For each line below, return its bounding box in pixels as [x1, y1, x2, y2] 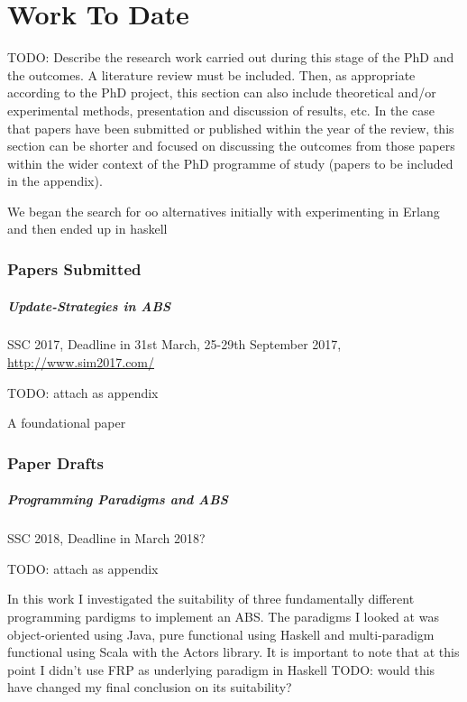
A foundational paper [7, 413, 126, 432]
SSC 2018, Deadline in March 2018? [7, 529, 206, 548]
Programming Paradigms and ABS [7, 490, 228, 509]
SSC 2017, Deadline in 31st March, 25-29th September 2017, [7, 335, 342, 354]
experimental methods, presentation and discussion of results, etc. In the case [7, 100, 435, 119]
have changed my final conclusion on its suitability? [7, 678, 292, 697]
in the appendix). [7, 171, 103, 190]
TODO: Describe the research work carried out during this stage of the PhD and [7, 48, 454, 67]
